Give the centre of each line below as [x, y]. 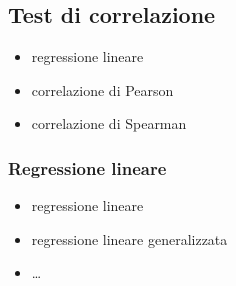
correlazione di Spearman [109, 123]
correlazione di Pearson [102, 89]
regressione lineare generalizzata [129, 238]
